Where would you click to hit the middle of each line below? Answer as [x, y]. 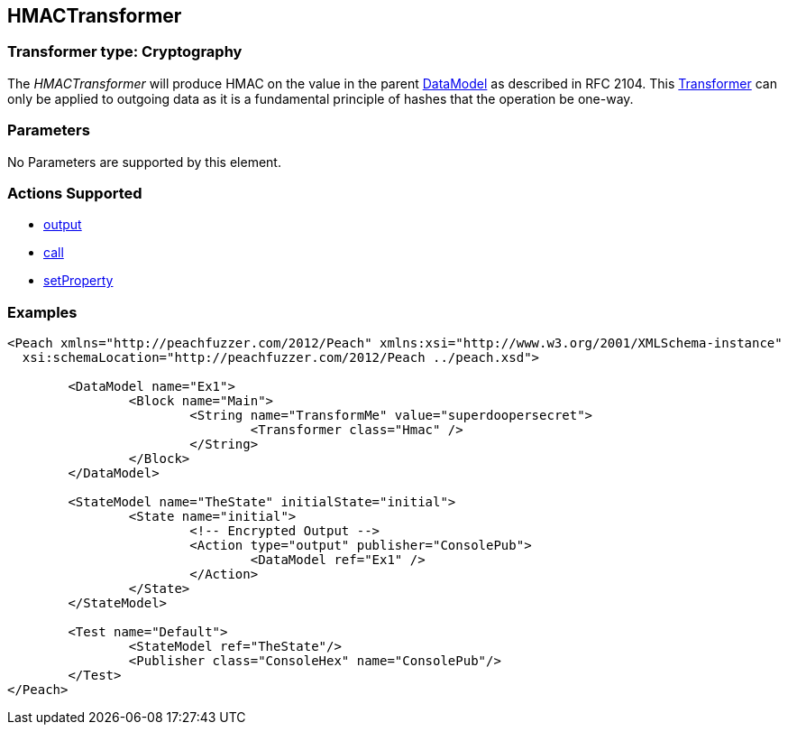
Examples [42, 312]
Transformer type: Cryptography [125, 52]
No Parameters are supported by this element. [144, 162]
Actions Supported [75, 193]
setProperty [78, 281]
